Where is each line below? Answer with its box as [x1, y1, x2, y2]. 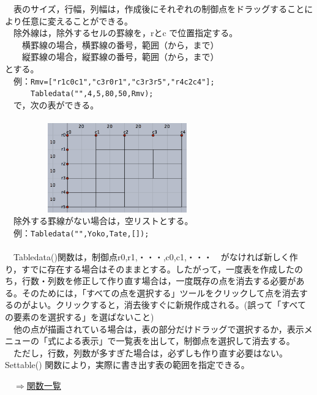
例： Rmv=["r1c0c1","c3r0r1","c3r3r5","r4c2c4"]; [13, 74, 215, 87]
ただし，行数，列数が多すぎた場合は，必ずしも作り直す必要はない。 [13, 346, 288, 359]
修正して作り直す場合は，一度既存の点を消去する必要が [73, 274, 296, 287]
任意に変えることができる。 [21, 14, 133, 27]
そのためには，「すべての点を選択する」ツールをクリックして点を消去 [21, 286, 300, 299]
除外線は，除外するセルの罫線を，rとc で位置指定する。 [13, 26, 238, 39]
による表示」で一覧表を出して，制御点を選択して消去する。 [56, 334, 295, 347]
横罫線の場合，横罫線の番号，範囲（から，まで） [21, 38, 219, 51]
